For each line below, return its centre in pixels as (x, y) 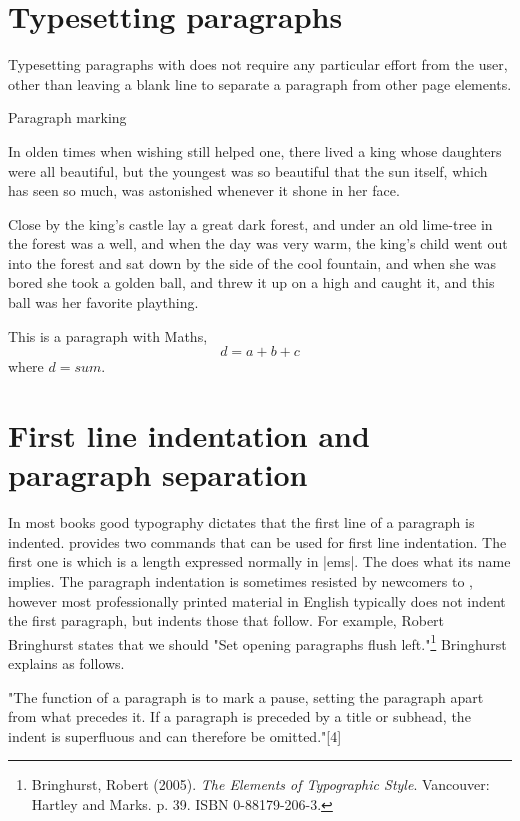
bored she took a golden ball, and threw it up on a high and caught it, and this (251, 282)
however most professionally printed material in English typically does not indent (257, 600)
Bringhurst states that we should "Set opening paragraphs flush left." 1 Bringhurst (257, 642)
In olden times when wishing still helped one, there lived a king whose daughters (255, 150)
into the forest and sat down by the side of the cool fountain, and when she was (252, 262)
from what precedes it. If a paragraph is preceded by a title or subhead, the (239, 716)
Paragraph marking (67, 117)
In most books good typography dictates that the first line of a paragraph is (241, 522)
